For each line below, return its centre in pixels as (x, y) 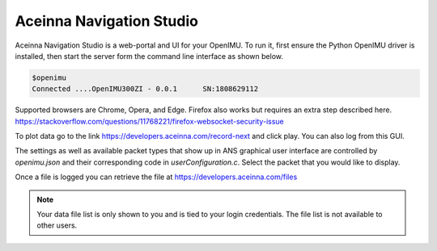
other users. (57, 225)
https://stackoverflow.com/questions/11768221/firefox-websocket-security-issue (149, 121)
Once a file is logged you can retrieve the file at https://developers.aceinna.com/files (156, 177)
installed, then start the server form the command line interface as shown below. (149, 56)
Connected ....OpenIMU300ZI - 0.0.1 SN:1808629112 (145, 89)
